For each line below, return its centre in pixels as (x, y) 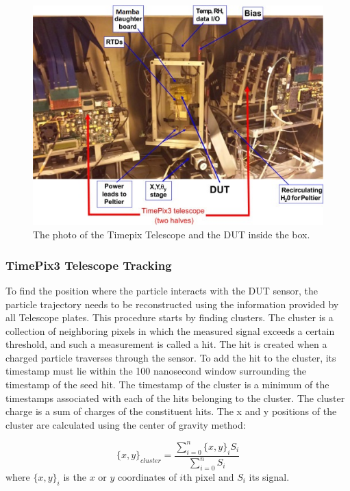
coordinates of (147, 476)
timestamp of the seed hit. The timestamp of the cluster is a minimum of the (167, 385)
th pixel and (209, 476)
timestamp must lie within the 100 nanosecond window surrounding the (156, 371)
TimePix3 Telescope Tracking (89, 265)
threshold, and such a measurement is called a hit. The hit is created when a (166, 344)
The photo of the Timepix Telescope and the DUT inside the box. (172, 235)
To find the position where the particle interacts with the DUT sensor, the (162, 290)
